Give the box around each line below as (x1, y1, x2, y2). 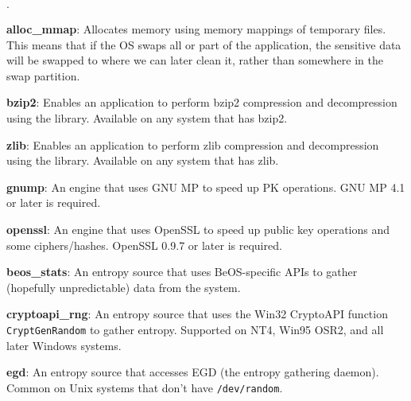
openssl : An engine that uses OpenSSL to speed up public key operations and (6, 220, 390, 237)
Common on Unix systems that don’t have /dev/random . (6, 379, 283, 395)
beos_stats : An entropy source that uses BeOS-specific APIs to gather (6, 263, 358, 280)
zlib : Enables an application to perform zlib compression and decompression (6, 136, 379, 153)
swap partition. (6, 67, 80, 84)
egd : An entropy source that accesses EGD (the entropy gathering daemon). (6, 364, 379, 380)
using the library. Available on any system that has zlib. (6, 152, 279, 169)
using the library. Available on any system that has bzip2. (6, 109, 288, 126)
